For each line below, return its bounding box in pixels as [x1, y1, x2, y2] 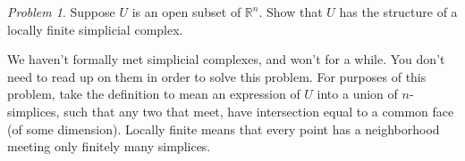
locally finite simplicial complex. [7, 20, 183, 38]
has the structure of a [339, 3, 458, 20]
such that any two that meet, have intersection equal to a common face [63, 101, 454, 120]
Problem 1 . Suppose [7, 3, 115, 20]
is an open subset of [131, 3, 241, 20]
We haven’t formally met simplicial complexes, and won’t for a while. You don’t [7, 50, 445, 68]
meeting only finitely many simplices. [7, 137, 211, 156]
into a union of [317, 85, 398, 103]
